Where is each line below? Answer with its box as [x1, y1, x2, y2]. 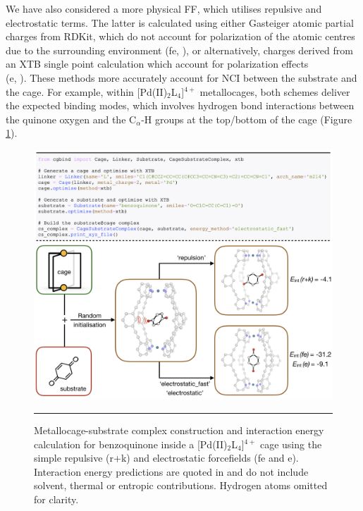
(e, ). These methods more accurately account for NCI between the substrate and [6, 70, 357, 85]
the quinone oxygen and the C [6, 111, 137, 126]
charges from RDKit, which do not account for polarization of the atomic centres [6, 29, 355, 44]
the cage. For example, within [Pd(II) [6, 84, 168, 99]
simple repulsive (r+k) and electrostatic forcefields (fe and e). [34, 450, 299, 465]
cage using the [259, 436, 322, 451]
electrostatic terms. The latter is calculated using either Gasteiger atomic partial [6, 15, 354, 30]
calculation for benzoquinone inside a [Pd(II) [34, 436, 228, 451]
